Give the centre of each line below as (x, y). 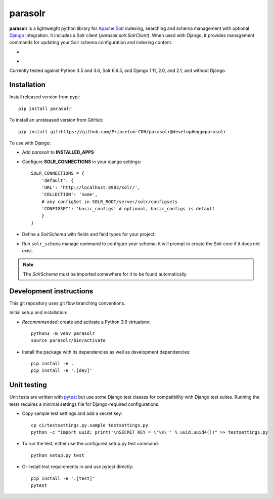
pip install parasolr (45, 108)
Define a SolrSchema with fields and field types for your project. (89, 234)
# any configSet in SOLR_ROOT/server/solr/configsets (109, 202)
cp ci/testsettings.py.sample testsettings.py (90, 425)
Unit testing (28, 385)
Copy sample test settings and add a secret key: (72, 413)
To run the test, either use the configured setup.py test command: (90, 444)
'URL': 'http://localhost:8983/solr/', (91, 187)
